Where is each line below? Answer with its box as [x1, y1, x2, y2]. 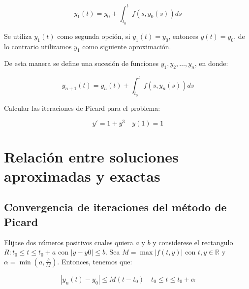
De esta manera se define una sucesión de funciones [4, 58, 159, 68]
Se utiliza [4, 31, 32, 41]
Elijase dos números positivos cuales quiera [4, 237, 133, 247]
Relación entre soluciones [4, 146, 179, 166]
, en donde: [194, 58, 228, 68]
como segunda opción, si [57, 31, 130, 41]
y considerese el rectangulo [153, 237, 233, 247]
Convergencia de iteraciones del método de [4, 199, 227, 215]
